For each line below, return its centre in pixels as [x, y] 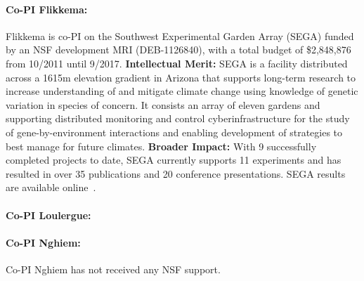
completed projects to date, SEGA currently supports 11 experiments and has [174, 160]
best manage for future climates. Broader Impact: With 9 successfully [161, 146]
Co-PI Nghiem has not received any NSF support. [113, 269]
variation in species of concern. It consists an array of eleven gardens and [163, 104]
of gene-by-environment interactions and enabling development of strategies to [174, 132]
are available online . [51, 187]
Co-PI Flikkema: [47, 9]
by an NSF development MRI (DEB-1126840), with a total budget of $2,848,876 [178, 50]
